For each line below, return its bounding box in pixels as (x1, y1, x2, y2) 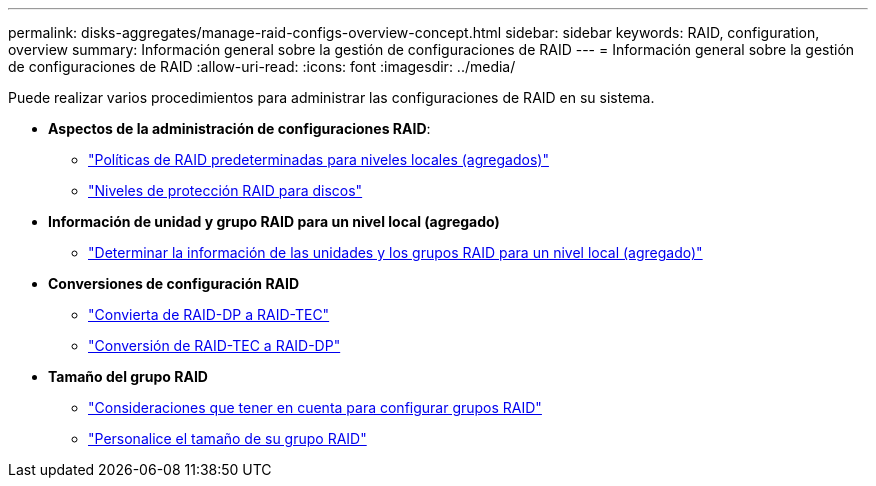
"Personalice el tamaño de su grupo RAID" (88, 430, 367, 447)
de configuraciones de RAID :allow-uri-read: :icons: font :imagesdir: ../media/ (8, 58, 516, 75)
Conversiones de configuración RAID (48, 275, 300, 292)
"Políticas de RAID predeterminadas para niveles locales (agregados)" (88, 151, 549, 168)
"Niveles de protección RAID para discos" (88, 182, 363, 199)
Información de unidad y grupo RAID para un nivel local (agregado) (48, 213, 500, 230)
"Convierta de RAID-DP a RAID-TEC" (88, 306, 330, 323)
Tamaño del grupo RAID (48, 368, 208, 385)
